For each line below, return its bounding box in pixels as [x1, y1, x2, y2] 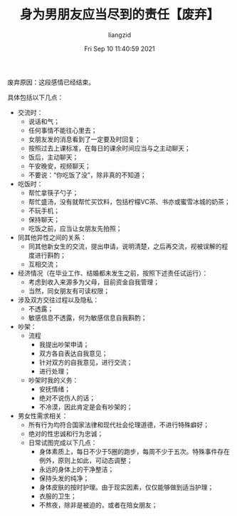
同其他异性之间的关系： [17, 233, 87, 241]
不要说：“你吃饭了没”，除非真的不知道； [28, 171, 147, 179]
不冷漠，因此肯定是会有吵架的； [38, 403, 133, 411]
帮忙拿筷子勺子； [28, 188, 79, 197]
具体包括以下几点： [7, 93, 64, 101]
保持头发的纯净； [38, 474, 90, 482]
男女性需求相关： [17, 411, 68, 420]
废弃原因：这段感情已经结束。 [7, 78, 95, 86]
